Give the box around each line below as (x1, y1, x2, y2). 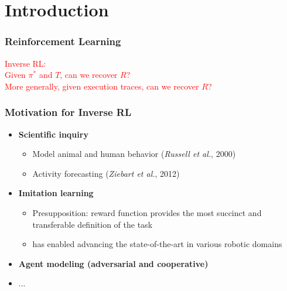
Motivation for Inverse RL (5, 105, 132, 119)
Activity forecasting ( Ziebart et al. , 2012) (32, 167, 180, 179)
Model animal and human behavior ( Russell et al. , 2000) (32, 148, 236, 160)
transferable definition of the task (32, 218, 153, 230)
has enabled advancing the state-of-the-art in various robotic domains (32, 238, 282, 250)
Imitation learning (18, 187, 94, 199)
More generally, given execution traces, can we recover (5, 80, 199, 92)
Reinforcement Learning (5, 34, 121, 49)
